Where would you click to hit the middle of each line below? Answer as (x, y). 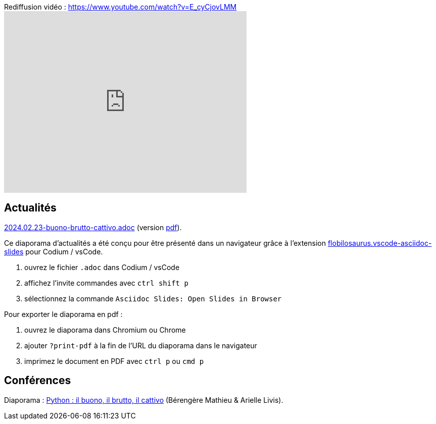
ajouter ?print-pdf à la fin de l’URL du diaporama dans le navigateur (141, 345)
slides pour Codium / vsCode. (54, 251)
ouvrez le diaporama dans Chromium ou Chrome (105, 330)
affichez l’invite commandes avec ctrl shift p (106, 283)
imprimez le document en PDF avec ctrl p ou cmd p (114, 361)
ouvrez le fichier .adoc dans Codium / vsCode (102, 267)
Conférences (38, 381)
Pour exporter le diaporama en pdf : (63, 314)
